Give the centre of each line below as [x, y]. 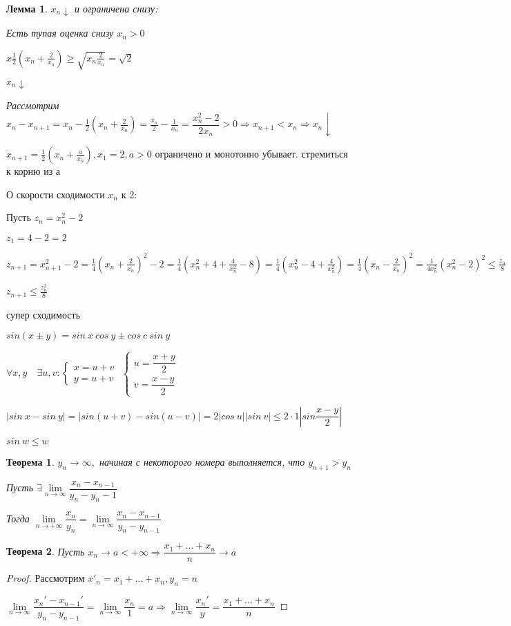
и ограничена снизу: [116, 8]
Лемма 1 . [27, 8]
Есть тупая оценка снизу [60, 33]
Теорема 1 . [30, 461]
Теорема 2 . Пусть [46, 551]
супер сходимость [44, 314]
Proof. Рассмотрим [46, 578]
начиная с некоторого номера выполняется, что [202, 461]
